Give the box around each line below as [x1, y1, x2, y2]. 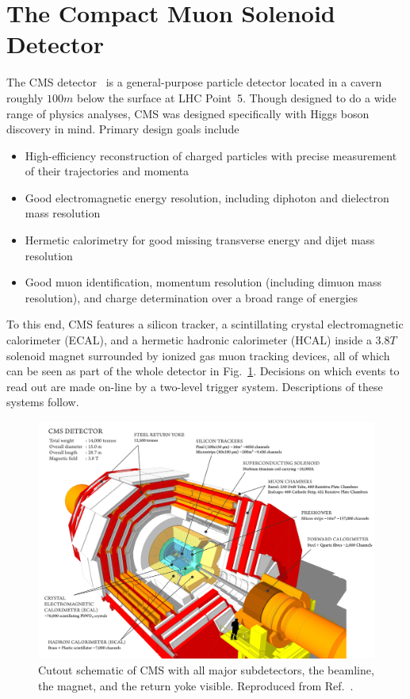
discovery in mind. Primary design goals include [6, 121, 239, 137]
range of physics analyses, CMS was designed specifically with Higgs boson [6, 105, 370, 121]
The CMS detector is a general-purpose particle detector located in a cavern [6, 74, 382, 90]
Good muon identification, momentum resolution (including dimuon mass [25, 274, 381, 290]
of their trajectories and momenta [25, 163, 190, 179]
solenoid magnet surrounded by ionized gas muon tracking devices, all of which [6, 347, 390, 363]
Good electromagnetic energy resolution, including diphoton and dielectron [25, 189, 389, 205]
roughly [6, 89, 44, 106]
